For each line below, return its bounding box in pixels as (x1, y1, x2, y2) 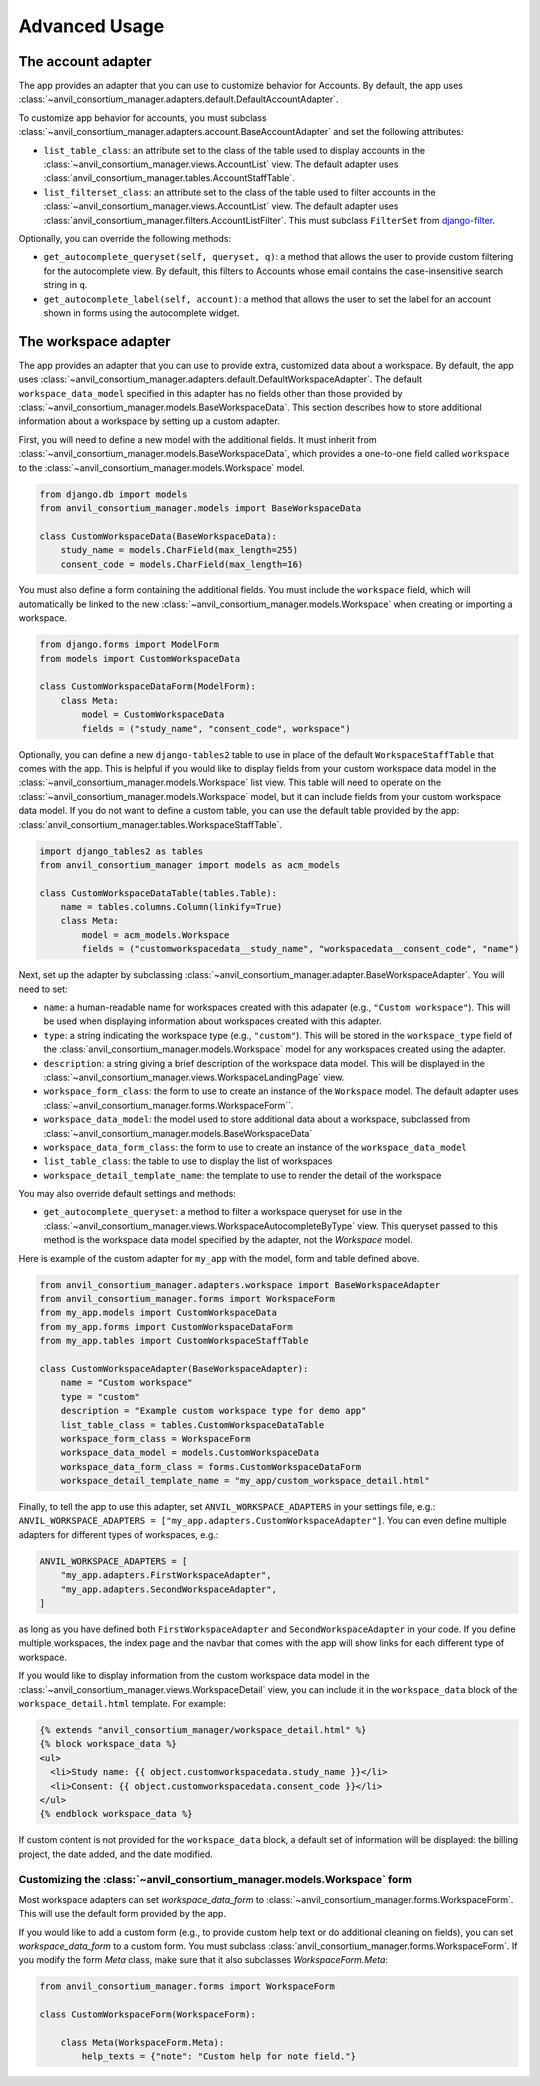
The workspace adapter (18, 333, 171, 350)
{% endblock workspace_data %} (39, 1808, 194, 1820)
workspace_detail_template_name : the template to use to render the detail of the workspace (43, 1169, 442, 1181)
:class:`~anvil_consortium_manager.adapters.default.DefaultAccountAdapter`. (18, 93, 339, 105)
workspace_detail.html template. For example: (18, 1697, 227, 1709)
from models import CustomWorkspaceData (39, 653, 240, 664)
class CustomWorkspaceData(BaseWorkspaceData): (39, 530, 277, 542)
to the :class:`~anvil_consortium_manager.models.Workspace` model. (18, 461, 305, 474)
